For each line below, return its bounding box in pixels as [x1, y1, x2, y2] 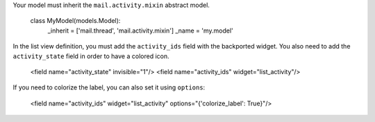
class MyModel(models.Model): [30, 17, 121, 25]
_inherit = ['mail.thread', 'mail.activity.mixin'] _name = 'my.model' [47, 26, 234, 35]
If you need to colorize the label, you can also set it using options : [12, 83, 206, 91]
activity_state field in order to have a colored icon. [12, 52, 169, 60]
